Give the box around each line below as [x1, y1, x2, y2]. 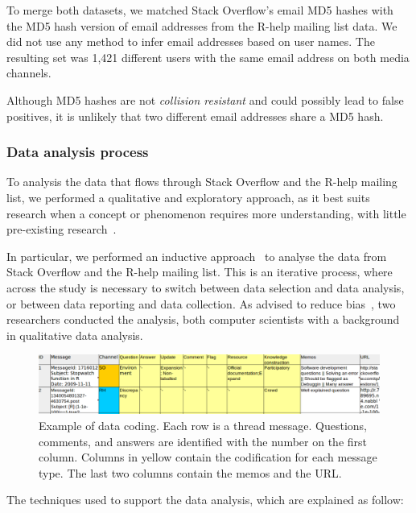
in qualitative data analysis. [6, 326, 143, 343]
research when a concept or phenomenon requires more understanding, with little [6, 205, 406, 221]
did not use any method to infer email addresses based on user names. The [6, 33, 375, 50]
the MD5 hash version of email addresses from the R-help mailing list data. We [6, 17, 397, 34]
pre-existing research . [6, 221, 117, 238]
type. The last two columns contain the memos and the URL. [39, 464, 342, 481]
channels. [6, 64, 51, 81]
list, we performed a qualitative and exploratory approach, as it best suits [6, 188, 370, 205]
